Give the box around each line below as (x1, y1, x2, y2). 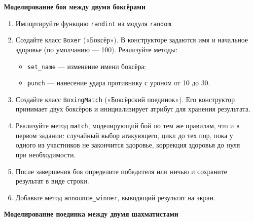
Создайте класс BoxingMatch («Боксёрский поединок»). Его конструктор (15, 94, 235, 104)
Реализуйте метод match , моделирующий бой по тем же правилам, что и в (15, 120, 240, 131)
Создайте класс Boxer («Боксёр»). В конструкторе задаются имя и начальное (15, 35, 248, 45)
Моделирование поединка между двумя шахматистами (4, 209, 179, 219)
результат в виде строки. (15, 176, 89, 186)
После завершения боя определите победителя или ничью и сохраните (15, 166, 227, 176)
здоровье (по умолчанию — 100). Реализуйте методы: (15, 44, 178, 54)
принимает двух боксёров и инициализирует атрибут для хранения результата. (15, 104, 251, 114)
